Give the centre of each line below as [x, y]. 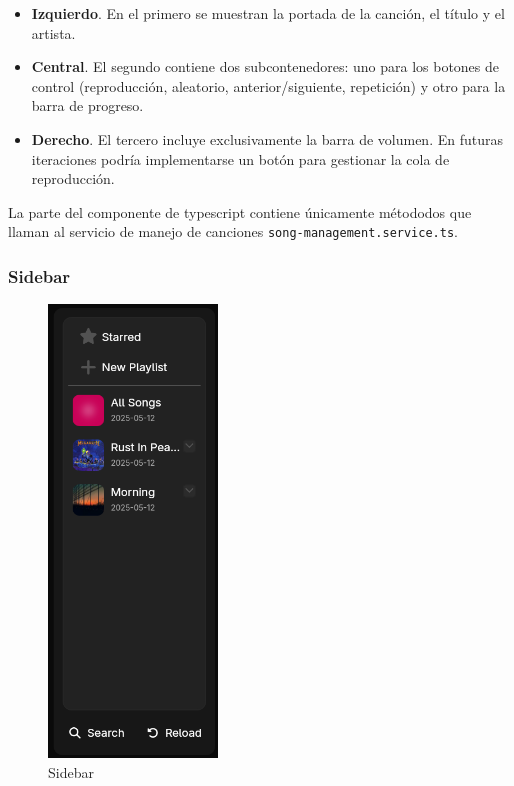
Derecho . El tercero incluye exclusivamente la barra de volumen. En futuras [267, 138]
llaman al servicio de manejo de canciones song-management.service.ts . [233, 231]
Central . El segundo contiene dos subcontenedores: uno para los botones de [265, 66]
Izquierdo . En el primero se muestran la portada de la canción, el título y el [268, 13]
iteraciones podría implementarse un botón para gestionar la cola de [240, 158]
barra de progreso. [87, 105]
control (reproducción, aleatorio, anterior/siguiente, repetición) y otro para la [268, 85]
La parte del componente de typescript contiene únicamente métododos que [240, 211]
